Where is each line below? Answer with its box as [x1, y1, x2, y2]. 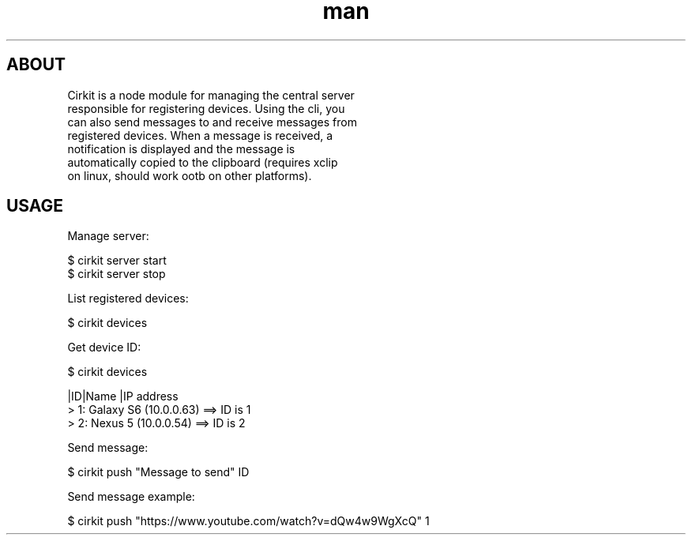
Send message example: [67, 490, 195, 504]
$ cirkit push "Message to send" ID [67, 465, 250, 479]
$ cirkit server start [67, 254, 167, 268]
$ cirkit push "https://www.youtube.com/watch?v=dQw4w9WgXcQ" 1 [67, 514, 430, 528]
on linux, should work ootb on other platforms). [67, 168, 312, 182]
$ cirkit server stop [67, 267, 166, 281]
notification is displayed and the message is [67, 141, 295, 156]
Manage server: [67, 229, 149, 243]
